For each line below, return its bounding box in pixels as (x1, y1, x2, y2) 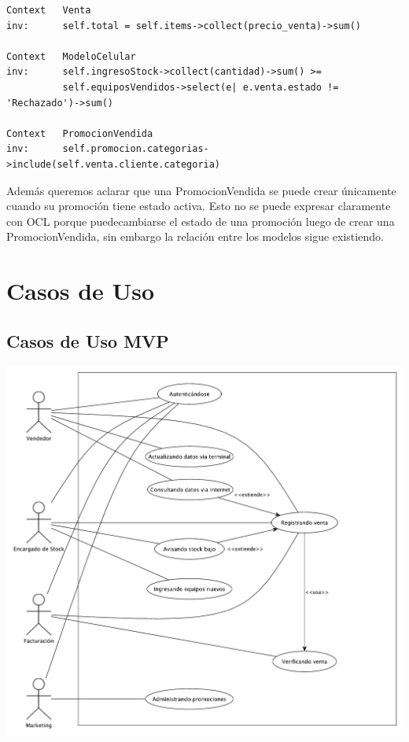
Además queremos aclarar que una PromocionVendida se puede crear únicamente (6, 182, 396, 198)
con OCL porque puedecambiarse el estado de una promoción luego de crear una (6, 212, 395, 229)
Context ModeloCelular (6, 50, 136, 62)
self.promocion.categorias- (62, 143, 209, 155)
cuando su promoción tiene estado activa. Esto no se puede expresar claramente (6, 197, 391, 214)
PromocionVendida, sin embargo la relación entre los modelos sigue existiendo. (6, 228, 384, 245)
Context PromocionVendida (6, 127, 153, 139)
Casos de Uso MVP (6, 328, 169, 353)
